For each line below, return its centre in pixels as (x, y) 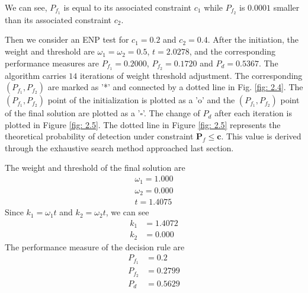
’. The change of (171, 113)
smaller (286, 7)
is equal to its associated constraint (128, 7)
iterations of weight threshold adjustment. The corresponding (191, 75)
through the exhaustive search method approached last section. (119, 147)
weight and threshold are (50, 51)
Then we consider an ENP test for (67, 39)
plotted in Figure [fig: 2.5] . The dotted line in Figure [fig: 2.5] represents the (143, 124)
